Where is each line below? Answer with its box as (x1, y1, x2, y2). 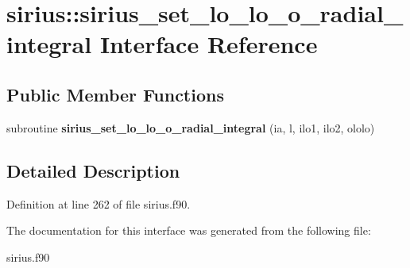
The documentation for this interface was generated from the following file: (6, 222, 371, 239)
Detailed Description (6, 158, 180, 182)
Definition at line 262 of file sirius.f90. (6, 195, 191, 212)
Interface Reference (99, 28, 318, 60)
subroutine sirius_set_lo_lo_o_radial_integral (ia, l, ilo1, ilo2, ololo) (6, 119, 375, 136)
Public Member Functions (6, 82, 224, 106)
